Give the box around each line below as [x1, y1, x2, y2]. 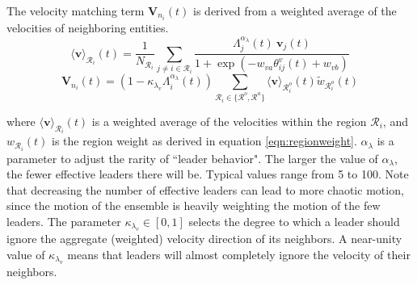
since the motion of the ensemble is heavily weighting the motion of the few [6, 197, 381, 214]
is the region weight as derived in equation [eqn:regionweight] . [51, 132, 357, 149]
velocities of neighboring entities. [6, 19, 169, 36]
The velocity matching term [6, 2, 145, 19]
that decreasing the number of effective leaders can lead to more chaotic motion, [6, 181, 404, 198]
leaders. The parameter [6, 212, 121, 229]
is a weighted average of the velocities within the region [91, 112, 367, 129]
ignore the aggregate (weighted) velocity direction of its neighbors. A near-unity [6, 230, 402, 247]
